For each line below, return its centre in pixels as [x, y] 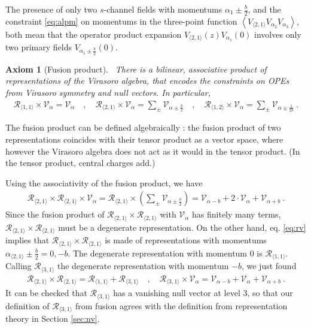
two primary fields [39, 47]
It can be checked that [46, 293]
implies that [28, 240]
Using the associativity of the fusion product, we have [104, 182]
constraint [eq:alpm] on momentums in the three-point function [121, 21]
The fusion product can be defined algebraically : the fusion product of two [143, 127]
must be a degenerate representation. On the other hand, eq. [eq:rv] [182, 227]
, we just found [269, 266]
